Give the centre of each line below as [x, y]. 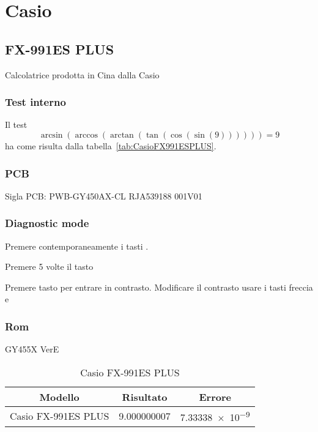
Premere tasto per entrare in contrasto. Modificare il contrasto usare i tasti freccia [159, 287]
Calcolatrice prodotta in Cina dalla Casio [82, 74]
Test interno [35, 102]
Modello [59, 397]
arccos [86, 135]
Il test [16, 125]
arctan [122, 135]
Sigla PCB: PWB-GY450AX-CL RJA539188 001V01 [104, 196]
